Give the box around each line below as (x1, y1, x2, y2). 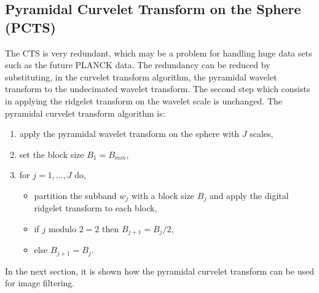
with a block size (131, 189, 195, 201)
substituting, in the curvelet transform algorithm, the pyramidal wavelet (5, 70, 277, 83)
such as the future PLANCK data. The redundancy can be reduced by (5, 58, 270, 71)
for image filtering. (5, 276, 75, 289)
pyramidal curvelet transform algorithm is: (5, 106, 165, 119)
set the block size (19, 147, 84, 160)
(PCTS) (5, 17, 56, 36)
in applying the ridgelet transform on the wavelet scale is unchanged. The (5, 94, 283, 107)
